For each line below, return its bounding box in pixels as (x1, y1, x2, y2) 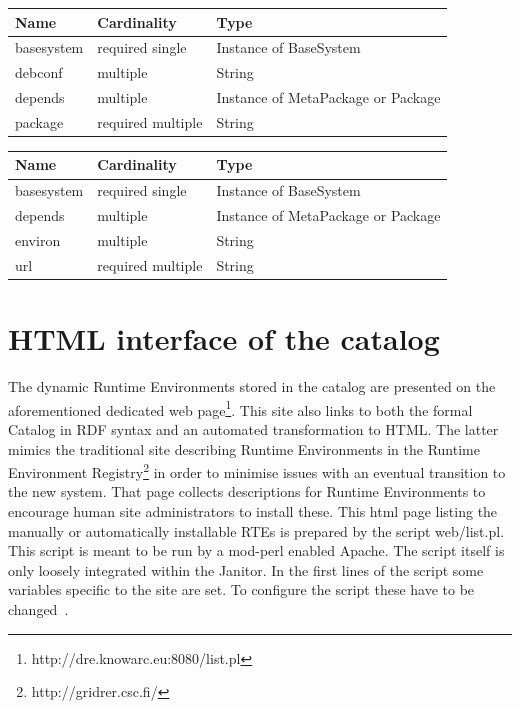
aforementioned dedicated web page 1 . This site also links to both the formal (8, 396, 473, 420)
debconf (15, 62, 63, 83)
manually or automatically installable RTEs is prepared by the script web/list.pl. (8, 520, 505, 541)
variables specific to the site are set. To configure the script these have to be (8, 579, 475, 600)
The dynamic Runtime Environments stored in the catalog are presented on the (8, 376, 496, 397)
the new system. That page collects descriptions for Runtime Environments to (8, 481, 486, 502)
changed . (8, 598, 69, 619)
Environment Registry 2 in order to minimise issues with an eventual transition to (8, 459, 506, 482)
